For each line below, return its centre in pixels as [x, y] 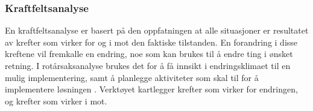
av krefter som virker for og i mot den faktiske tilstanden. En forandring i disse [151, 42]
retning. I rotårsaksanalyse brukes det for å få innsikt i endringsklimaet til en [148, 65]
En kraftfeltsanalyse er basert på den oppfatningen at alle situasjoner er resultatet [157, 30]
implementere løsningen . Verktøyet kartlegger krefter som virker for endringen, [151, 89]
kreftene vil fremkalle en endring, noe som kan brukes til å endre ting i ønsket [149, 54]
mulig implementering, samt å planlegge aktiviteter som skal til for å [132, 77]
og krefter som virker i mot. [56, 100]
